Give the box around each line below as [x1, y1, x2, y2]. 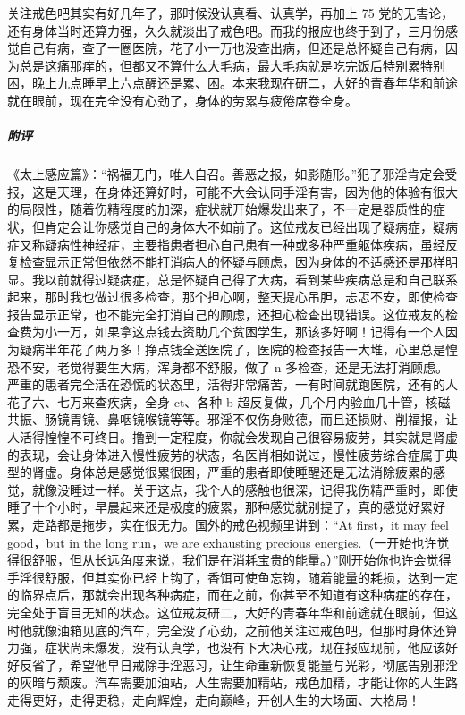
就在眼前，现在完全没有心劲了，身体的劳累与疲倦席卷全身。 [7, 90, 358, 109]
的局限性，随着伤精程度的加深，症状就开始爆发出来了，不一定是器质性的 [7, 200, 433, 218]
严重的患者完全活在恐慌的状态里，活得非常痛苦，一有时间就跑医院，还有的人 [7, 375, 458, 394]
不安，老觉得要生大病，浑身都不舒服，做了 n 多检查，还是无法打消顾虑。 [19, 357, 449, 376]
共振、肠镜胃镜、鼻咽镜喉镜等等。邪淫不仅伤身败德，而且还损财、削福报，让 [7, 410, 458, 429]
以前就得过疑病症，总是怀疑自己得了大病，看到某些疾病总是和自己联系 [44, 269, 458, 288]
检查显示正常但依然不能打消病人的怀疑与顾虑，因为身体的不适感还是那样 [19, 252, 445, 271]
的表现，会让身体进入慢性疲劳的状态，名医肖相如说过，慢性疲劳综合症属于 [7, 445, 445, 464]
